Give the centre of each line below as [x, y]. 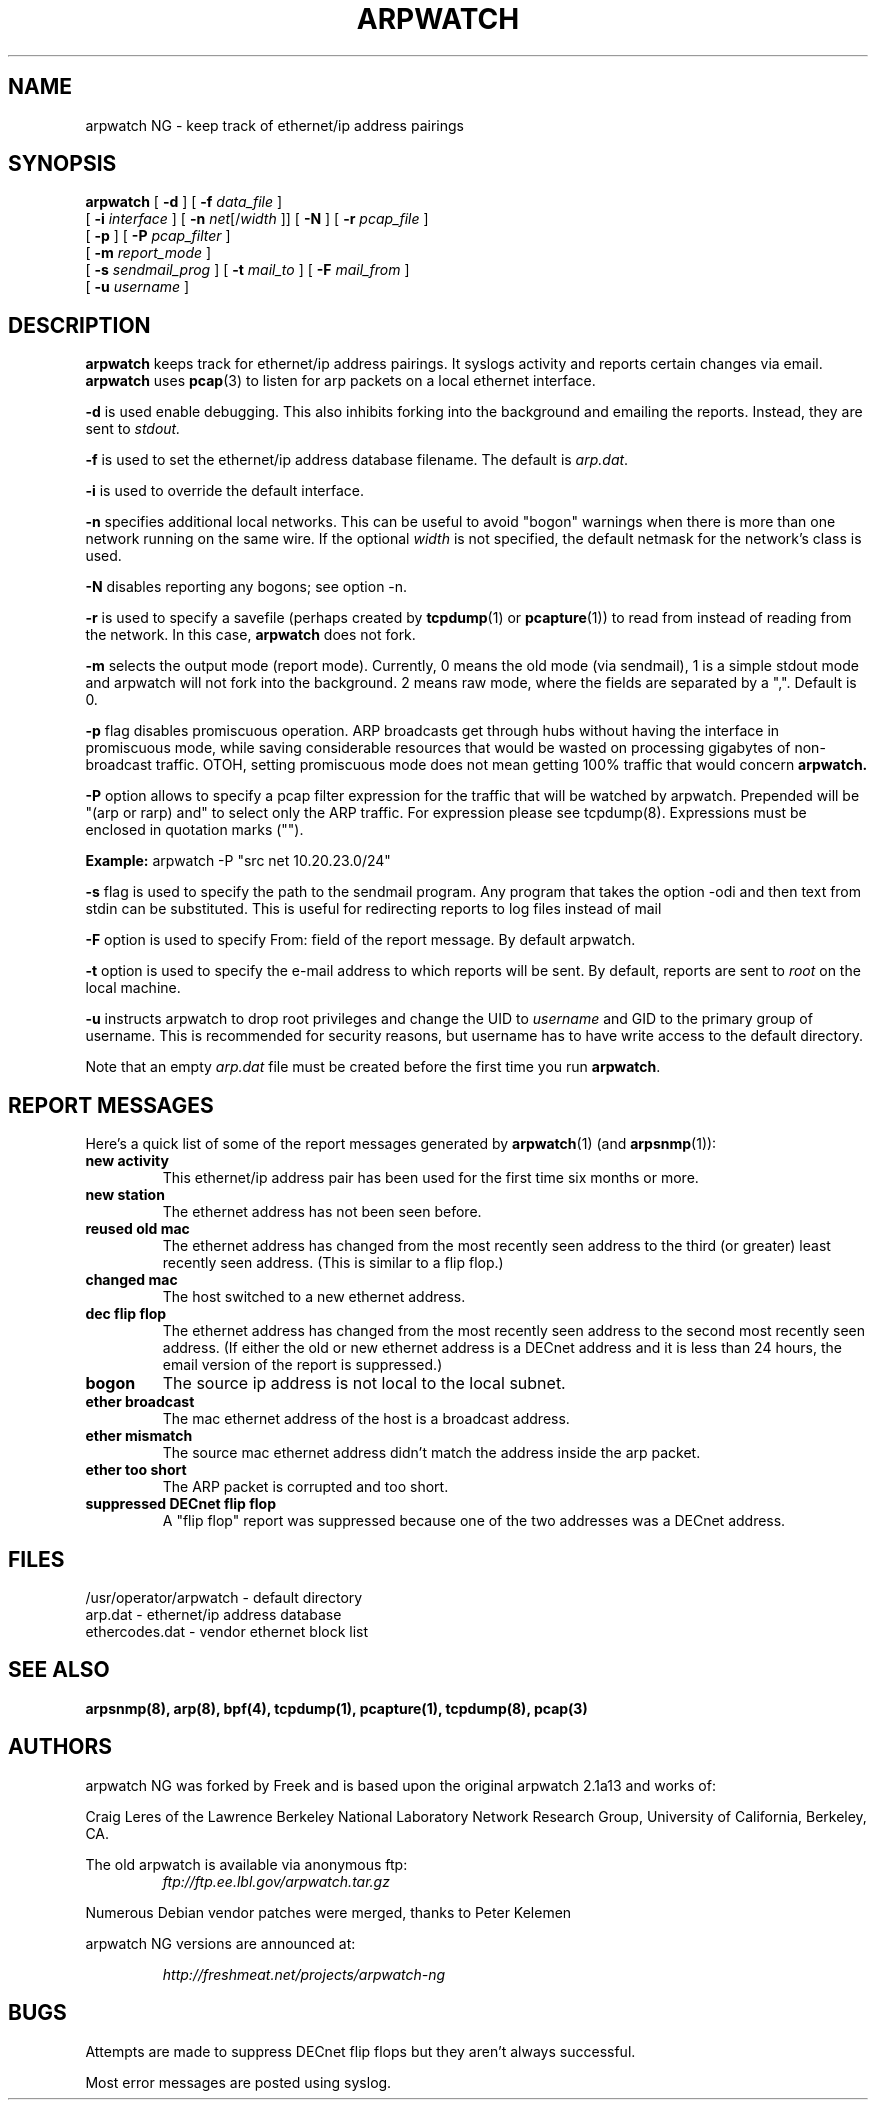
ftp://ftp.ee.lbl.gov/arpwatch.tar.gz [276, 1881]
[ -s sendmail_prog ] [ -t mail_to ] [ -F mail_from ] [247, 270]
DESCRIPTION [79, 325]
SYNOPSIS [62, 164]
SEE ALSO [59, 1670]
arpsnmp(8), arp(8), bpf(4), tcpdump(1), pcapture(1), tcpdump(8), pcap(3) [336, 1708]
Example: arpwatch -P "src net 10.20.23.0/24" [238, 861]
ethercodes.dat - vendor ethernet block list [227, 1631]
